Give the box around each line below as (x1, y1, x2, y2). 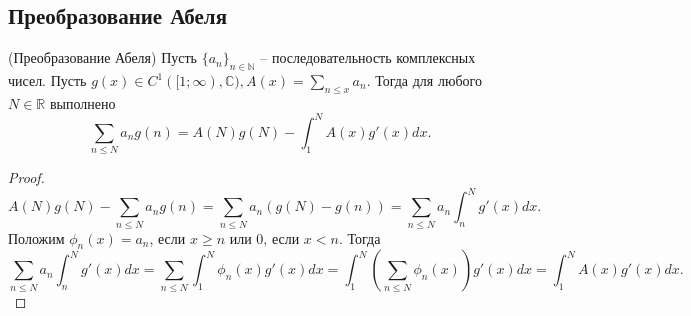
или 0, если (229, 227, 300, 248)
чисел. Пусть (8, 70, 87, 90)
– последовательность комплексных (260, 47, 476, 68)
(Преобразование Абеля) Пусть (8, 47, 197, 68)
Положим (8, 227, 65, 248)
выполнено (49, 92, 116, 113)
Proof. (8, 167, 45, 188)
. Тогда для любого (366, 70, 482, 90)
